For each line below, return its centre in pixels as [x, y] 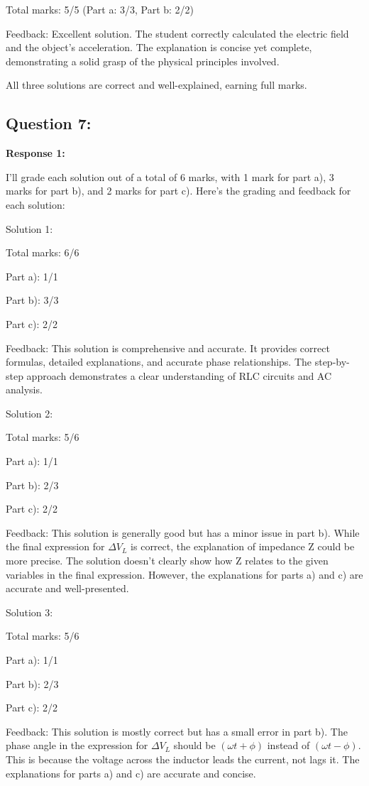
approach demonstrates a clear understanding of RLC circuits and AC [179, 375]
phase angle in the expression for [77, 745]
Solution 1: [29, 228]
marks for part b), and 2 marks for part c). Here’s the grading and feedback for [178, 191]
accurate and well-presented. [67, 588]
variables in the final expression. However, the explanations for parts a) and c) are [184, 574]
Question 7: [49, 123]
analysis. [24, 389]
